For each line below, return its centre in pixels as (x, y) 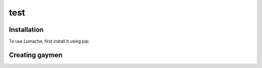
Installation (26, 30)
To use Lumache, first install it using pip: (49, 41)
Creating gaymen (36, 55)
